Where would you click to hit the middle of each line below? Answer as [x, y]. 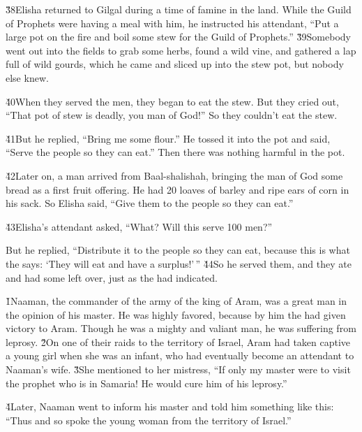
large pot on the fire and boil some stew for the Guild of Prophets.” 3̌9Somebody [178, 37]
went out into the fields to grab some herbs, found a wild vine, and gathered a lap [181, 50]
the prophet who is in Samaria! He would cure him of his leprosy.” [146, 383]
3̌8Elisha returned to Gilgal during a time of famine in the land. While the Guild [179, 9]
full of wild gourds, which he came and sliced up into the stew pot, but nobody [175, 64]
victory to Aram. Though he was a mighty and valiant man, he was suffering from [181, 328]
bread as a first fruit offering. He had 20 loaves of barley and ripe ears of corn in [178, 189]
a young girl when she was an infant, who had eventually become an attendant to [180, 355]
